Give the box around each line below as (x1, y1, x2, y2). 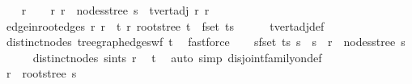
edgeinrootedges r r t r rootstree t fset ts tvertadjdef (6, 17, 325, 34)
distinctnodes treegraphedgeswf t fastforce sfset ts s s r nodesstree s (6, 33, 406, 50)
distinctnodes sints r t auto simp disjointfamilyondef (32, 48, 322, 65)
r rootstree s (6, 65, 77, 82)
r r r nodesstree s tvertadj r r (21, 2, 210, 18)
